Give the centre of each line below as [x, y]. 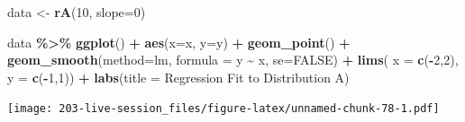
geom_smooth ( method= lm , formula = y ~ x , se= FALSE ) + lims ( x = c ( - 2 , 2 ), [233, 60]
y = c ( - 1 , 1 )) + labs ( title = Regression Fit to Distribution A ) [178, 77]
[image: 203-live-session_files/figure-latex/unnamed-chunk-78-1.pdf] [223, 109]
